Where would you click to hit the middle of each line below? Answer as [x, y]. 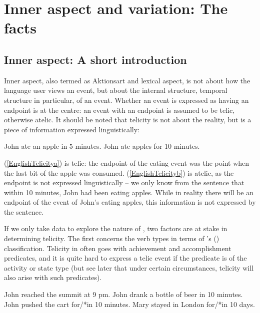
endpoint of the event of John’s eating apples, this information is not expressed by [130, 202]
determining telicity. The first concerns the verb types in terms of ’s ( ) [112, 238]
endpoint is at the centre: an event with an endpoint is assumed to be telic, [119, 110]
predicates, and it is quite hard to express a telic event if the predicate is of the [125, 258]
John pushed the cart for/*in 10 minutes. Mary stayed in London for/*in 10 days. [129, 304]
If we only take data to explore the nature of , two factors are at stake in [116, 228]
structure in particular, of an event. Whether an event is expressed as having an [126, 100]
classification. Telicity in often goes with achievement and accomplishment [118, 248]
